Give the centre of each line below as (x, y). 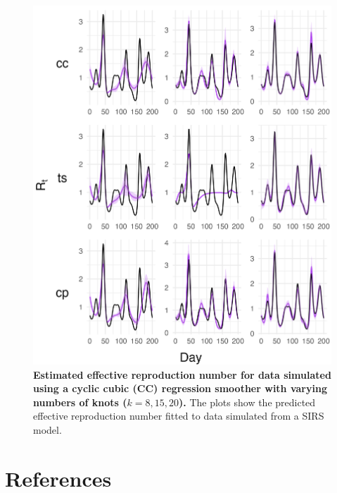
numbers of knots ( (80, 402)
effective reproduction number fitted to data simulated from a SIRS (179, 416)
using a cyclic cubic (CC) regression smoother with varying (180, 388)
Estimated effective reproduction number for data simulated (182, 374)
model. (47, 429)
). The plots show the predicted (247, 402)
